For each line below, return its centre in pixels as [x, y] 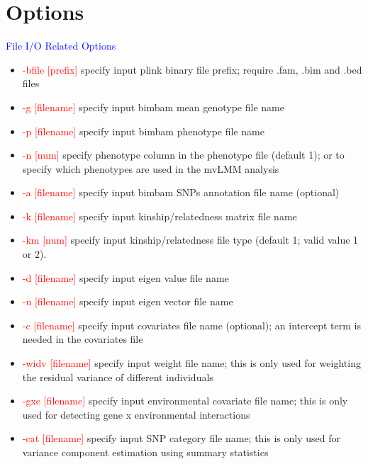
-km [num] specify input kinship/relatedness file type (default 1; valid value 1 [190, 240]
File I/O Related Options [61, 46]
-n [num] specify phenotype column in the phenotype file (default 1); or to [183, 155]
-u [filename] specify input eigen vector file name [128, 301]
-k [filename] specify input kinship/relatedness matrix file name [160, 216]
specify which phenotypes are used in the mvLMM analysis [151, 168]
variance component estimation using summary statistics [145, 452]
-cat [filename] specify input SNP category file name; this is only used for [182, 438]
